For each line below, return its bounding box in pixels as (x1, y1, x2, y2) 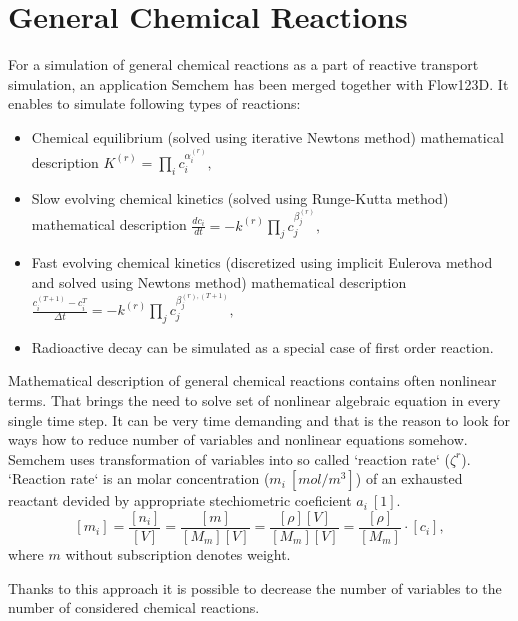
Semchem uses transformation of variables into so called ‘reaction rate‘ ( (8, 448, 450, 469)
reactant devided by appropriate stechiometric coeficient (8, 490, 352, 511)
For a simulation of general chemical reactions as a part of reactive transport (8, 54, 479, 75)
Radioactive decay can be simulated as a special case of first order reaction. (31, 336, 494, 357)
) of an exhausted (355, 468, 463, 489)
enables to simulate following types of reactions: (8, 93, 301, 114)
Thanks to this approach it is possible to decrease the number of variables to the (8, 577, 502, 598)
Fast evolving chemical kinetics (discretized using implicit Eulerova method (31, 252, 493, 273)
